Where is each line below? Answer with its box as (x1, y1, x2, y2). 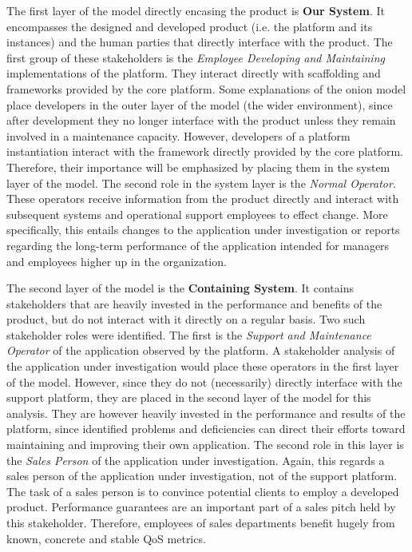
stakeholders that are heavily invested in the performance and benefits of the (6, 295, 382, 312)
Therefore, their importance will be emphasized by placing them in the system (6, 158, 390, 175)
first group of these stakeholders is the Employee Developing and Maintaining (6, 49, 385, 66)
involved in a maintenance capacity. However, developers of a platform (6, 127, 351, 144)
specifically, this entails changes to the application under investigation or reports (6, 221, 400, 238)
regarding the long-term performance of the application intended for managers (6, 236, 390, 253)
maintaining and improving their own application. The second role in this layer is (6, 436, 404, 453)
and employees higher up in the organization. (6, 252, 227, 269)
